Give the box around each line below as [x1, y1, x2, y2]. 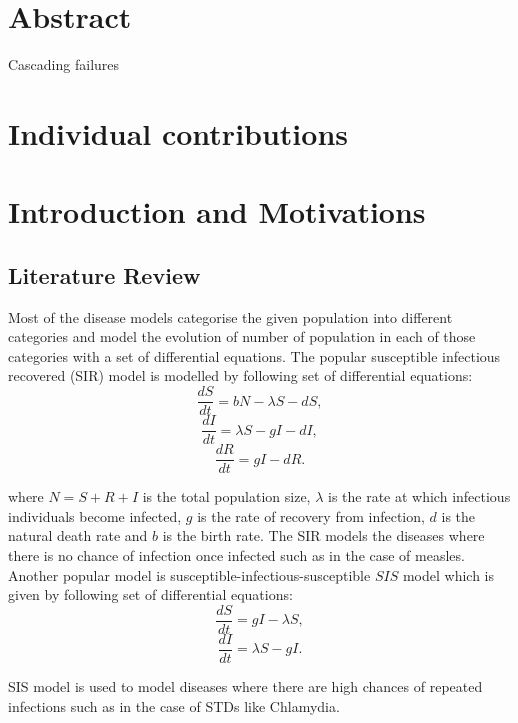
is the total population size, [142, 486, 311, 507]
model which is [402, 564, 494, 585]
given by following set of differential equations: [8, 584, 293, 605]
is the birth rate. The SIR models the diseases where [162, 525, 485, 546]
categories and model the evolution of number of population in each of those [8, 326, 476, 347]
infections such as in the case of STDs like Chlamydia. [8, 695, 340, 716]
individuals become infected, [8, 505, 182, 526]
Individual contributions [8, 112, 349, 153]
